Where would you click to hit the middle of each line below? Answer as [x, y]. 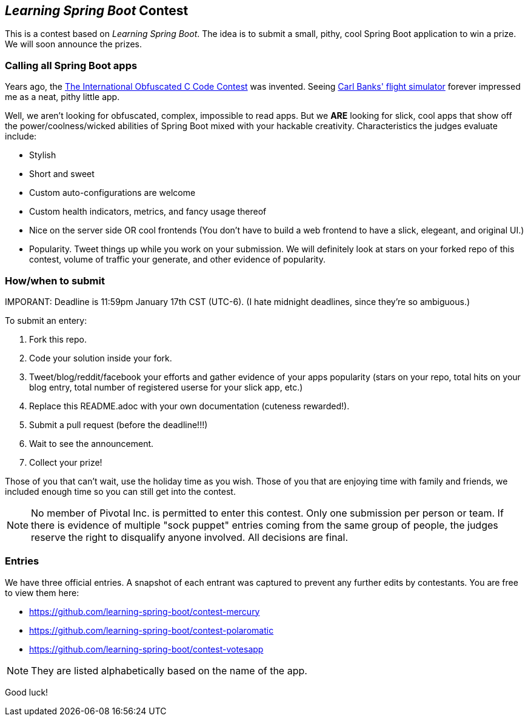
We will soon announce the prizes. [74, 44]
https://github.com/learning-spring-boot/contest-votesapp [146, 649]
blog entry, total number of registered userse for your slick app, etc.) [166, 387]
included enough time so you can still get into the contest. [120, 491]
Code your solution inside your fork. [101, 358]
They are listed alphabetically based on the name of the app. [169, 670]
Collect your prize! [66, 462]
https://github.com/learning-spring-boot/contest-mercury [145, 611]
